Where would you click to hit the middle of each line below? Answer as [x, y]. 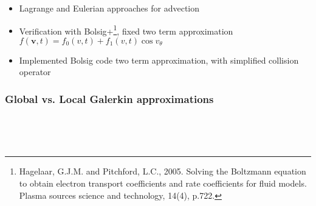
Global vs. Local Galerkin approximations [109, 98]
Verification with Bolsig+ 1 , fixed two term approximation [126, 30]
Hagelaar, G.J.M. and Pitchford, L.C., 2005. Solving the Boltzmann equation [163, 171]
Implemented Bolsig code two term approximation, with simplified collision [159, 60]
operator [35, 72]
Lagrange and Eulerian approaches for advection [109, 8]
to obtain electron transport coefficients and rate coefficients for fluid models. [163, 183]
